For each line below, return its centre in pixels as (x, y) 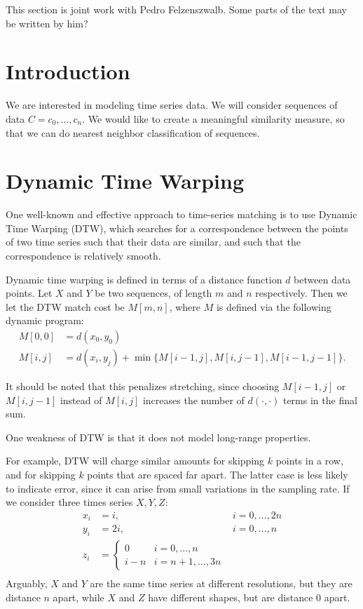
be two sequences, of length (153, 293)
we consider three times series (69, 502)
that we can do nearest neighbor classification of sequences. (133, 132)
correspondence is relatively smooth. (83, 255)
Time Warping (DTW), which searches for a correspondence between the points (177, 228)
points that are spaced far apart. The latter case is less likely (218, 474)
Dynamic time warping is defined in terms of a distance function (144, 279)
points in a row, (309, 461)
